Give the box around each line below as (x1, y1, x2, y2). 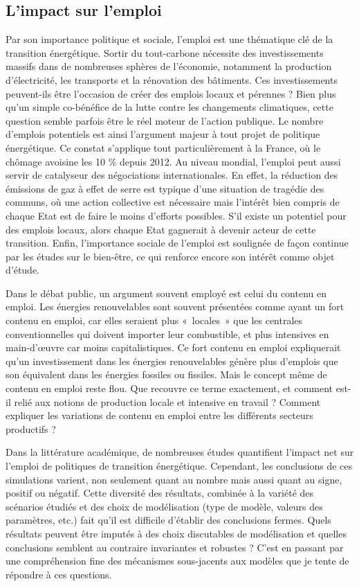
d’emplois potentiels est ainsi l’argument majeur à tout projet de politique (6, 127, 320, 141)
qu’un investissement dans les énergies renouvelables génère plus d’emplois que (6, 353, 338, 368)
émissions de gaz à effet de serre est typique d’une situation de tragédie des (6, 181, 324, 195)
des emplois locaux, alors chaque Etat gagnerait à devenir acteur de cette (6, 222, 316, 236)
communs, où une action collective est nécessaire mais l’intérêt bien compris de (6, 195, 340, 209)
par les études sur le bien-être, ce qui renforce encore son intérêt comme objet (6, 249, 335, 263)
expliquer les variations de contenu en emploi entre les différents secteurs (6, 408, 313, 423)
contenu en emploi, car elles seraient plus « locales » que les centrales (6, 313, 303, 328)
